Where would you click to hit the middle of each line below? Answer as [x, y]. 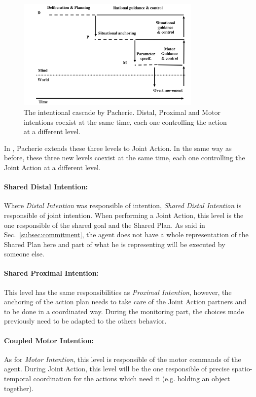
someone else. [24, 254]
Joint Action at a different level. [52, 167]
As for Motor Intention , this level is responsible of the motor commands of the [123, 359]
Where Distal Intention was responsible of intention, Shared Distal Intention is [123, 205]
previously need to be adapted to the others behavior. [85, 321]
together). [19, 388]
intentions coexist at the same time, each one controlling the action [125, 122]
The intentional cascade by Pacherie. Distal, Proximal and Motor [122, 112]
